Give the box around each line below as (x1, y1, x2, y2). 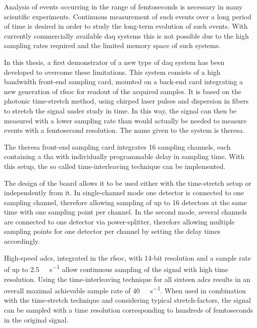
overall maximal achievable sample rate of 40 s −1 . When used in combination (4, 284, 246, 295)
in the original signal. (4, 314, 69, 325)
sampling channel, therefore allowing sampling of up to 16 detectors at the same (4, 197, 247, 207)
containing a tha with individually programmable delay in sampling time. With (4, 151, 245, 162)
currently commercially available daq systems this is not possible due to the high (4, 30, 249, 41)
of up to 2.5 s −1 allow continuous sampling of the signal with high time (4, 263, 228, 274)
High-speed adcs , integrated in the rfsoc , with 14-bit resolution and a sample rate (4, 252, 251, 263)
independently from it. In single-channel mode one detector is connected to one (4, 187, 244, 198)
